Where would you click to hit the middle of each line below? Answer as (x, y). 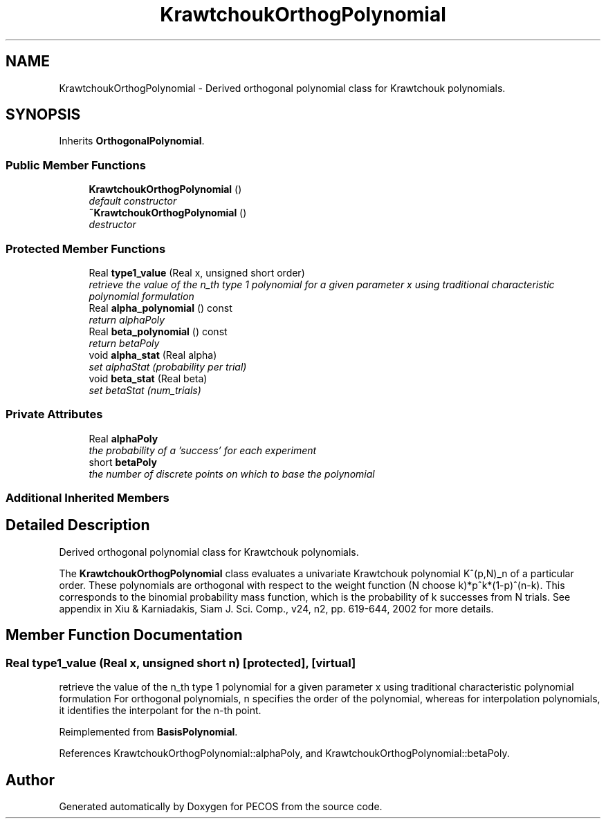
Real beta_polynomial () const (158, 331)
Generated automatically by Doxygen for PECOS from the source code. (221, 806)
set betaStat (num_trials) (145, 390)
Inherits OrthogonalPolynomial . (132, 141)
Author (30, 780)
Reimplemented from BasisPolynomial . (148, 732)
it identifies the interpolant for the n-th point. (160, 711)
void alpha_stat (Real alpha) (153, 355)
